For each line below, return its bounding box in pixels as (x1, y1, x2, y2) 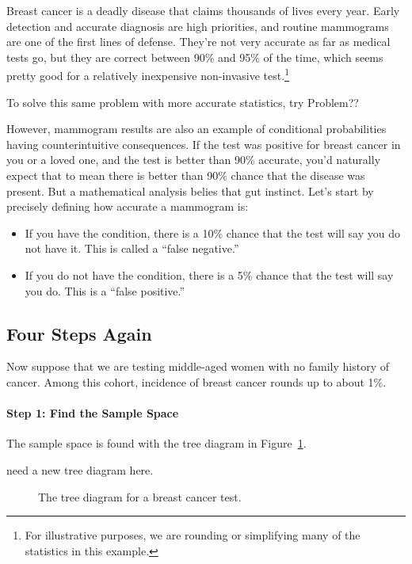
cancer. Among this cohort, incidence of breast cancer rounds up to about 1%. (6, 373, 387, 390)
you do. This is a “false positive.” (25, 282, 185, 299)
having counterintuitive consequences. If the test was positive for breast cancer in (6, 135, 401, 152)
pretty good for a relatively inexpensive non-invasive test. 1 (6, 65, 289, 84)
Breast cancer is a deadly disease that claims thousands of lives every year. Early (6, 2, 400, 18)
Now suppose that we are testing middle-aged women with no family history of (6, 358, 389, 375)
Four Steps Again (6, 321, 152, 345)
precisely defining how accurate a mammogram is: (6, 198, 249, 215)
